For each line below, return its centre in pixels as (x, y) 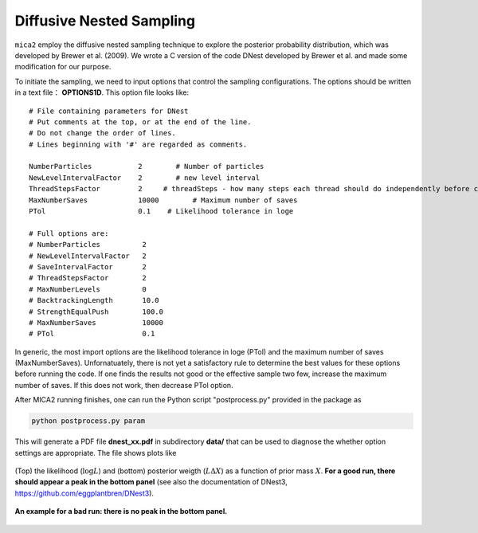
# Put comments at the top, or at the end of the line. (140, 122)
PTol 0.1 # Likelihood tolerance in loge (161, 212)
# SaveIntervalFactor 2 (88, 266)
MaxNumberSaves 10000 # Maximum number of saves (163, 200)
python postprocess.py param (88, 421)
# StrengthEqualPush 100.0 (96, 312)
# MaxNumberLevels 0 (88, 289)
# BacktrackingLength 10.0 (94, 300)
